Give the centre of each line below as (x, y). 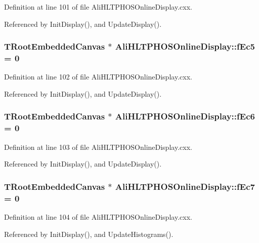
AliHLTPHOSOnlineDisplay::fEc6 (185, 116)
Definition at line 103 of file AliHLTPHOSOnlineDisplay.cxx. (98, 147)
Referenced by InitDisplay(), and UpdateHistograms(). (89, 234)
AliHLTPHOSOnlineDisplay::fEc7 (185, 186)
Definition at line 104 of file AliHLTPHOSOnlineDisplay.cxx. (98, 216)
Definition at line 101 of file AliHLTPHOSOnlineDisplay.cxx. (98, 7)
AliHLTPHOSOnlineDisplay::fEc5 (185, 46)
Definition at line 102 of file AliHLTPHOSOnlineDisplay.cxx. (98, 77)
